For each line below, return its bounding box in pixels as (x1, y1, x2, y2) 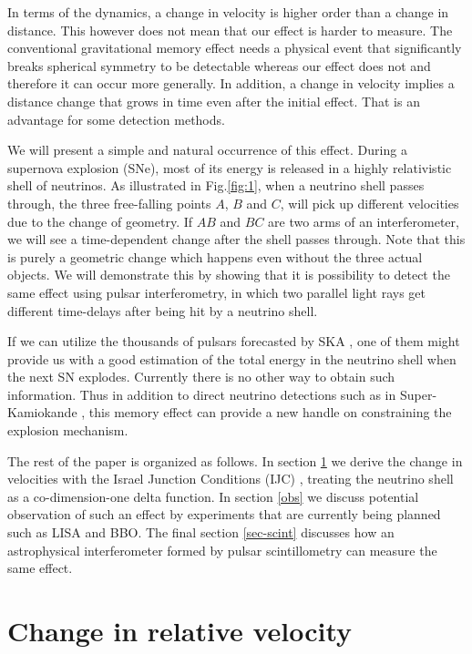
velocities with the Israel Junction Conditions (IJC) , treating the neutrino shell (7, 469, 454, 488)
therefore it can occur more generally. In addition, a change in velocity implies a (7, 74, 455, 93)
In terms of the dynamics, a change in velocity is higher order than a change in (7, 3, 449, 21)
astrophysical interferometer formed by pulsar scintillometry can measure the (7, 540, 437, 559)
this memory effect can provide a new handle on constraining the (88, 403, 452, 422)
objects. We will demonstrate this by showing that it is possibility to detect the (7, 265, 450, 284)
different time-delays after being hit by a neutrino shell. (7, 301, 318, 320)
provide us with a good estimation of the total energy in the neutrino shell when (7, 349, 457, 368)
